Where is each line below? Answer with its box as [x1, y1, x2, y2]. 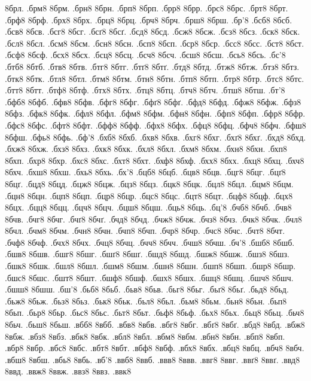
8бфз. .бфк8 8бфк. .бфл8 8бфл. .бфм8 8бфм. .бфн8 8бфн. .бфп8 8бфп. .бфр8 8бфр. [5, 107, 306, 120]
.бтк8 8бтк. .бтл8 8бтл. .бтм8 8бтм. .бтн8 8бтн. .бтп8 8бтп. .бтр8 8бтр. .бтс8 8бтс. [5, 72, 304, 84]
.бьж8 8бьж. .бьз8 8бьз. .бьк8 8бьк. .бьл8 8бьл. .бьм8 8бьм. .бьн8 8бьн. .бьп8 [5, 294, 287, 307]
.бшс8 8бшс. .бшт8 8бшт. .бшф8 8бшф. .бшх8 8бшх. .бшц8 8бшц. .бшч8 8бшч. [5, 271, 294, 284]
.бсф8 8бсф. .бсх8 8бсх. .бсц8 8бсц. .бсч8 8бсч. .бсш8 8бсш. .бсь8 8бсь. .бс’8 [5, 48, 286, 61]
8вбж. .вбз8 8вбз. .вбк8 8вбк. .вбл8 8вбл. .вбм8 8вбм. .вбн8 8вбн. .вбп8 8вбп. [5, 330, 285, 342]
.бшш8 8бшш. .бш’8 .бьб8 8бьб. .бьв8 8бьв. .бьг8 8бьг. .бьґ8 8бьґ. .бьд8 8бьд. [5, 283, 289, 295]
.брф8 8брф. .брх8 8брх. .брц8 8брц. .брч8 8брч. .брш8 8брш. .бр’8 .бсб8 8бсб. [5, 13, 292, 26]
